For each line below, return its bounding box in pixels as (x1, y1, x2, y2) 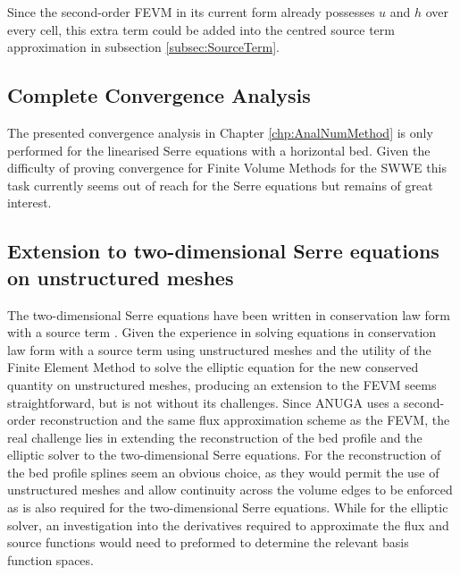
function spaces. (7, 550, 94, 569)
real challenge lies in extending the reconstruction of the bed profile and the (7, 427, 422, 446)
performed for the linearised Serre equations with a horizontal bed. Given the (7, 140, 431, 159)
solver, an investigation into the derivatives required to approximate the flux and (7, 515, 449, 534)
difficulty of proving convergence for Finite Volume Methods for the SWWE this (7, 158, 447, 177)
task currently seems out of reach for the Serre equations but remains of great (7, 175, 433, 194)
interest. (7, 193, 52, 212)
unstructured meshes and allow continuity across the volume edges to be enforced (7, 480, 453, 499)
